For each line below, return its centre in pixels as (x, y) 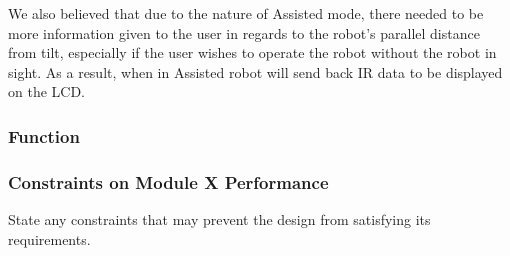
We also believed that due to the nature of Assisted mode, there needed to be (246, 13)
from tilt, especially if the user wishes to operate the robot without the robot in (252, 52)
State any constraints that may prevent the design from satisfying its (219, 219)
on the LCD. (46, 91)
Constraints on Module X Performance (168, 181)
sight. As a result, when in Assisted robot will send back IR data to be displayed (255, 71)
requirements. (49, 238)
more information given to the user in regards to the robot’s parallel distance (244, 32)
